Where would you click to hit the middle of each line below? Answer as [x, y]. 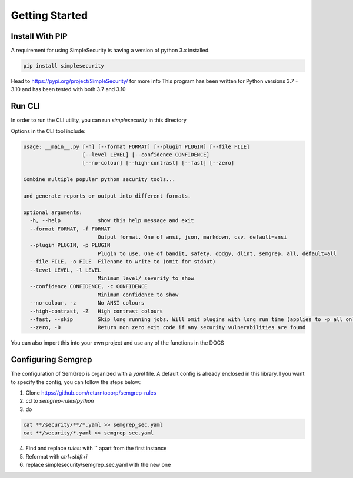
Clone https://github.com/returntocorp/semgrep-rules [91, 392]
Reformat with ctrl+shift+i [56, 456]
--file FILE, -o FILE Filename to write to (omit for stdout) [123, 262]
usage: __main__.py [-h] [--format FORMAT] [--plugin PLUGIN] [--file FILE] [136, 146]
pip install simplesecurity [64, 66]
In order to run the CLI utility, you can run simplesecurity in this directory [99, 120]
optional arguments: [53, 212]
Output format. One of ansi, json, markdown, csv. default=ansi [192, 237]
